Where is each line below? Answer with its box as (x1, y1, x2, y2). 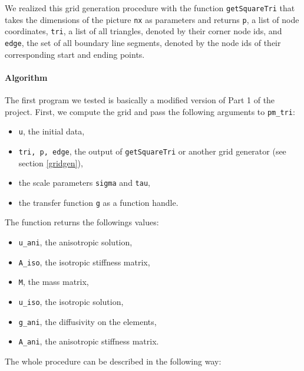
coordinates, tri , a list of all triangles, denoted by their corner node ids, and (5, 25, 282, 37)
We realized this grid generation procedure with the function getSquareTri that (5, 2, 295, 14)
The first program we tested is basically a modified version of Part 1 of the (5, 94, 275, 106)
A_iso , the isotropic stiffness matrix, (18, 255, 150, 268)
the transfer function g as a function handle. (18, 196, 179, 208)
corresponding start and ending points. (5, 48, 145, 60)
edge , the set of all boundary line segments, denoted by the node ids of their (5, 36, 281, 48)
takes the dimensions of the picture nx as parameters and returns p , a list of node (5, 13, 299, 25)
